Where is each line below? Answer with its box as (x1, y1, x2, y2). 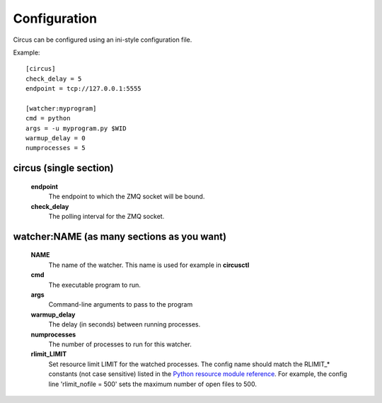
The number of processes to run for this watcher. (48, 340, 192, 348)
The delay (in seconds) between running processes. (48, 320, 201, 329)
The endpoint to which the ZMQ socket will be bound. (48, 192, 205, 201)
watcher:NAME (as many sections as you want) (13, 230, 226, 242)
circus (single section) (13, 162, 115, 174)
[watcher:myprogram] (25, 104, 97, 113)
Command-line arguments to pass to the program (48, 300, 193, 309)
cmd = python (25, 114, 71, 123)
